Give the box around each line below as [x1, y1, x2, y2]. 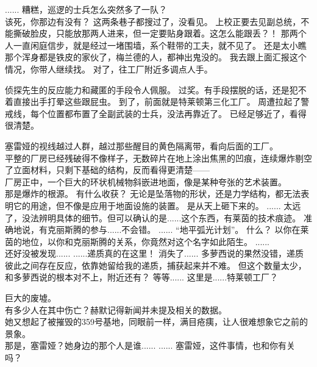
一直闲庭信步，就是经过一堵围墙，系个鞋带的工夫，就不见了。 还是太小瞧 [13, 38, 307, 51]
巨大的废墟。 [5, 291, 56, 304]
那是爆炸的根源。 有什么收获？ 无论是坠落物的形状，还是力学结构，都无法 [5, 187, 301, 200]
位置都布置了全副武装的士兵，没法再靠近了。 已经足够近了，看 [47, 107, 298, 119]
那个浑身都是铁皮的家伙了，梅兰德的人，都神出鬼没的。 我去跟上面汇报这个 [5, 51, 307, 63]
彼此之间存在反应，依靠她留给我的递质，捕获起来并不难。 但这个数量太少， [5, 258, 307, 271]
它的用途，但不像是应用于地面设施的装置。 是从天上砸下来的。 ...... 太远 [13, 199, 301, 212]
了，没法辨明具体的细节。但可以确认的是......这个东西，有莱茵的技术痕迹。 [5, 211, 301, 224]
